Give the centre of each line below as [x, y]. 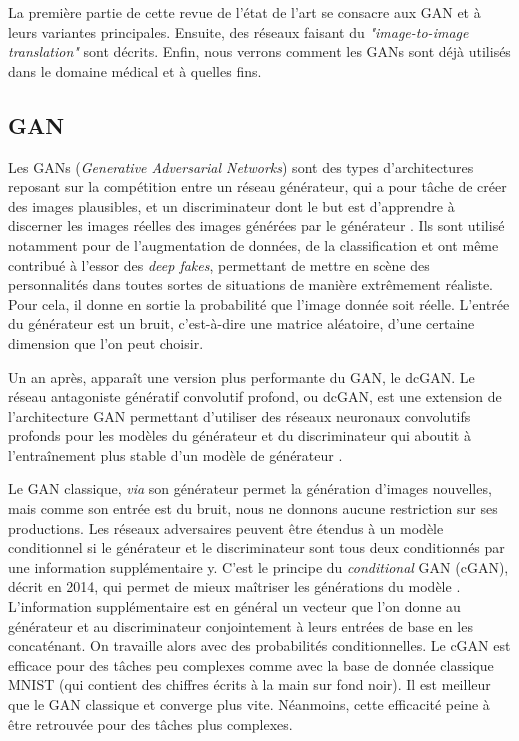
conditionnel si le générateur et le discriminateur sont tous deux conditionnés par [256, 547]
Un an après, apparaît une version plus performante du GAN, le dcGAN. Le [241, 376]
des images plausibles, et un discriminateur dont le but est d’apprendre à [231, 205]
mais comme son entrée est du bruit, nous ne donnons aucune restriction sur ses [253, 508]
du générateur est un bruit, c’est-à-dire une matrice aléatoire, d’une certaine [241, 323]
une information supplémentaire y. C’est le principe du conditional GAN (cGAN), [258, 566]
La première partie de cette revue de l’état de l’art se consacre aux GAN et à [244, 12]
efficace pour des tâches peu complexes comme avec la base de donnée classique [251, 664]
